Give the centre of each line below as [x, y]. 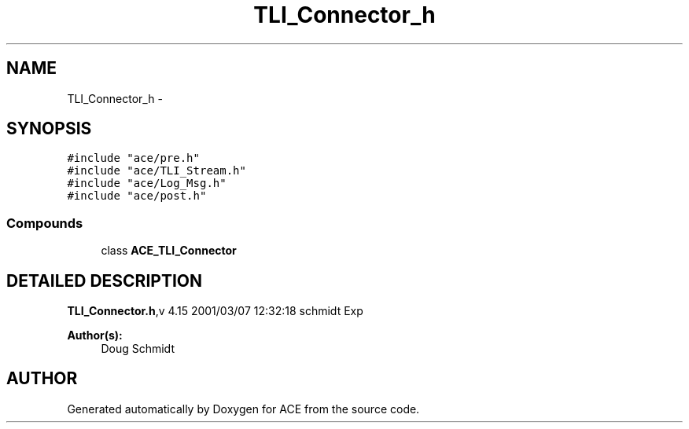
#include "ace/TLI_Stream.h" [157, 171]
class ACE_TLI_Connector [169, 251]
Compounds [45, 223]
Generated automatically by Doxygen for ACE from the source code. [243, 409]
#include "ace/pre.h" [133, 158]
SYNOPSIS [49, 129]
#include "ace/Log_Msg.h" [147, 183]
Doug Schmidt [138, 349]
